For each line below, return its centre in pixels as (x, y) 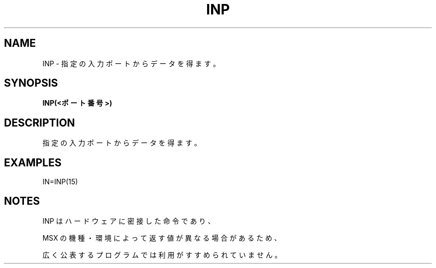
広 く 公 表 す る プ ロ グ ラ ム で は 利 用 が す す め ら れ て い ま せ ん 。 (162, 255)
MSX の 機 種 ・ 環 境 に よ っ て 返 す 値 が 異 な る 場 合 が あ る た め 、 (162, 238)
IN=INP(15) (60, 182)
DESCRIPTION (40, 123)
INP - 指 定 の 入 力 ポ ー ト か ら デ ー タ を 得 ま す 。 (131, 63)
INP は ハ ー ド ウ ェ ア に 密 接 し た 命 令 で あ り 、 (129, 221)
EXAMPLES (33, 162)
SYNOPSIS (31, 83)
